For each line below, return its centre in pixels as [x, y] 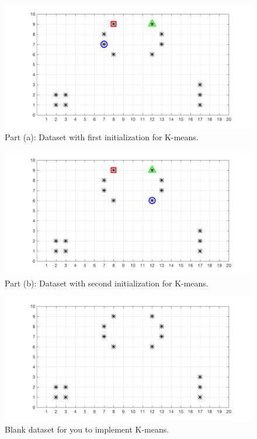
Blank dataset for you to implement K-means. [87, 429]
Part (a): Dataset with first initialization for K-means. [102, 136]
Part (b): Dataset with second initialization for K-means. [107, 283]
